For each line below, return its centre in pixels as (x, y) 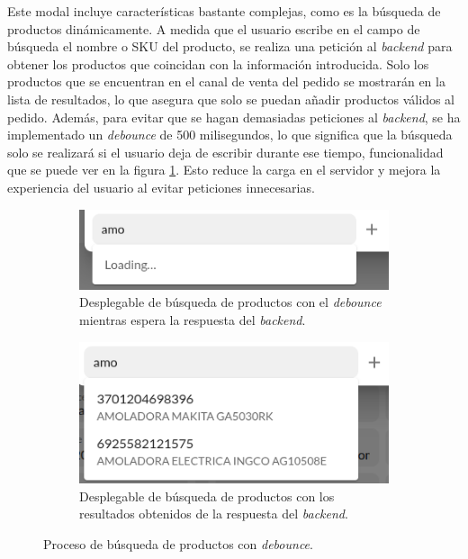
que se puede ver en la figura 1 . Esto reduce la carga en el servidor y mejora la (224, 170)
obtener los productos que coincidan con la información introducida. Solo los (218, 63)
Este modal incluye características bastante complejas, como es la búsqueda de (224, 11)
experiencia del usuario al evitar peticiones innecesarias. (161, 187)
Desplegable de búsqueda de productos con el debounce (230, 302)
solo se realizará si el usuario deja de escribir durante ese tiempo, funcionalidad (225, 152)
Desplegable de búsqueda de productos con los (207, 496)
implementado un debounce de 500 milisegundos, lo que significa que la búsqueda (230, 135)
